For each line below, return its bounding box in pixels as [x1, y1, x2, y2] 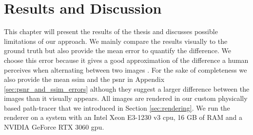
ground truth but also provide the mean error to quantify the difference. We [4, 45, 231, 56]
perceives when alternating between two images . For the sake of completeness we [4, 64, 247, 75]
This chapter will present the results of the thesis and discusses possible [4, 26, 218, 37]
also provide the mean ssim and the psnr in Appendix [4, 74, 165, 84]
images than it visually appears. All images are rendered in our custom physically [4, 93, 248, 103]
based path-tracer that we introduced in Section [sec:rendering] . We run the [4, 102, 230, 113]
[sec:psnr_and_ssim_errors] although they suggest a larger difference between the [4, 83, 250, 94]
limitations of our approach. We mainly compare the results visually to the [4, 36, 228, 46]
